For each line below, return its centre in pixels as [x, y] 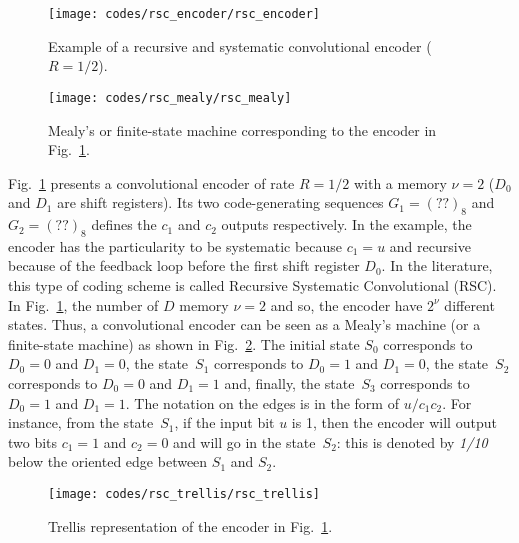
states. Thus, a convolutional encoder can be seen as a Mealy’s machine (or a [244, 324]
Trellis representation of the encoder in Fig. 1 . [190, 525]
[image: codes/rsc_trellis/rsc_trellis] [184, 494]
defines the [124, 224]
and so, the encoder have [346, 304]
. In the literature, [437, 265]
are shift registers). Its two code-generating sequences [220, 202]
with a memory [400, 182]
